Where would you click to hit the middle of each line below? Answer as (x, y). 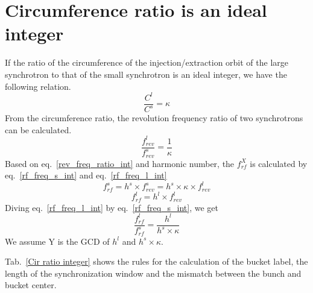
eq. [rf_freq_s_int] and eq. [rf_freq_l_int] (86, 175)
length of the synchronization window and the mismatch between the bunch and (153, 273)
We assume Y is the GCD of (57, 241)
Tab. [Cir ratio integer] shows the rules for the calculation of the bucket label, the (156, 261)
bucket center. (31, 285)
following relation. (38, 86)
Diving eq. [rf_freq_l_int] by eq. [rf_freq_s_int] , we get (112, 207)
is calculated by (279, 163)
